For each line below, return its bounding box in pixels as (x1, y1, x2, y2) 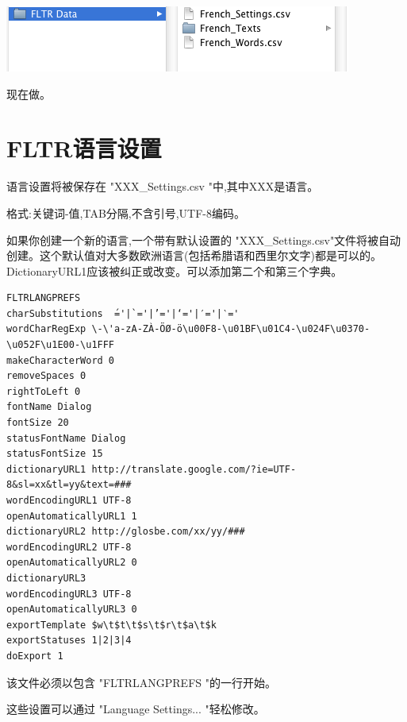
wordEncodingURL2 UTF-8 (6, 541, 132, 553)
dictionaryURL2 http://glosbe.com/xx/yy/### (6, 526, 245, 538)
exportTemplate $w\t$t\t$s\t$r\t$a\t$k (6, 619, 217, 631)
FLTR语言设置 (6, 132, 162, 164)
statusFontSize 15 (6, 448, 103, 460)
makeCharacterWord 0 (6, 354, 115, 366)
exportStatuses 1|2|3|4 (6, 635, 132, 647)
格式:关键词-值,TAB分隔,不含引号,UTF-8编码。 (6, 204, 245, 221)
